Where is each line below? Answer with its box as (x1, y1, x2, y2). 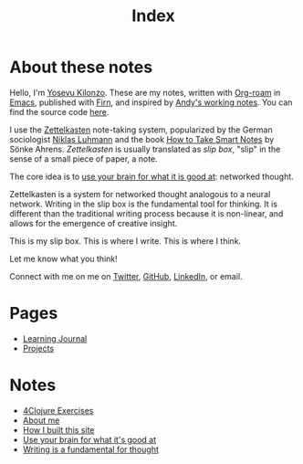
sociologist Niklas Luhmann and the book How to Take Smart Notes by (9, 133, 275, 144)
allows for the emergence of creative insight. (9, 217, 178, 228)
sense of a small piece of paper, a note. (9, 153, 158, 164)
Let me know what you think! (9, 253, 118, 264)
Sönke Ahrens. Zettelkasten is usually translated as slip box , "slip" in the (9, 143, 281, 154)
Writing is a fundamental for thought (22, 444, 160, 455)
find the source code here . (9, 106, 110, 117)
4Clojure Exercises (22, 405, 94, 416)
